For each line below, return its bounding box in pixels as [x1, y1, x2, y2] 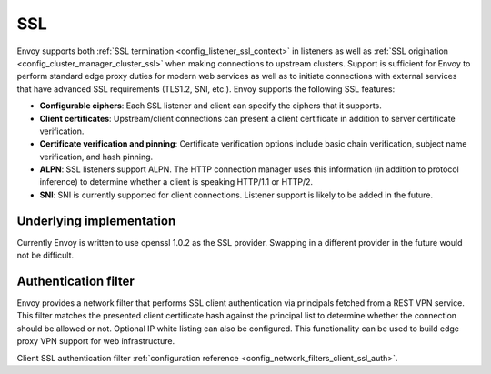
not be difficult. [16, 250, 75, 261]
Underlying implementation [16, 213, 176, 228]
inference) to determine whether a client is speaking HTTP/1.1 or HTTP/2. [39, 177, 314, 187]
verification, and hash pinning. [39, 151, 154, 162]
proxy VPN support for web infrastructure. [16, 336, 175, 347]
